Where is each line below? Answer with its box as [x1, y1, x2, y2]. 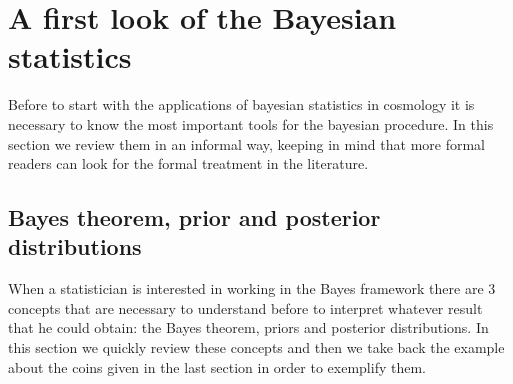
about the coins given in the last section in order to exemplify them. [8, 356, 426, 377]
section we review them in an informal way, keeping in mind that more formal [8, 133, 485, 154]
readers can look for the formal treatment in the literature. [8, 153, 369, 174]
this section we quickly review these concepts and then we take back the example [8, 337, 505, 358]
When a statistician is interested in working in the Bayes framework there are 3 [8, 278, 496, 299]
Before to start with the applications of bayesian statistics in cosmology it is [8, 94, 475, 115]
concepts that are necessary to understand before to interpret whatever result [8, 297, 483, 318]
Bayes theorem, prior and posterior [8, 202, 381, 233]
